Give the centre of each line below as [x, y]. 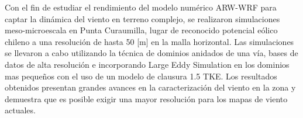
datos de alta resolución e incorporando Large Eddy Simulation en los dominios [147, 64]
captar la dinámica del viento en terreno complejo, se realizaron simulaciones [142, 18]
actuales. [20, 110]
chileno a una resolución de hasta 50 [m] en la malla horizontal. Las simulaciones [149, 41]
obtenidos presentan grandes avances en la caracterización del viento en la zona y [150, 87]
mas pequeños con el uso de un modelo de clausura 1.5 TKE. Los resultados [141, 76]
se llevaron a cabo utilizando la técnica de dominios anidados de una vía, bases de [151, 53]
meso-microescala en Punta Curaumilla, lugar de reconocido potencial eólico [141, 30]
